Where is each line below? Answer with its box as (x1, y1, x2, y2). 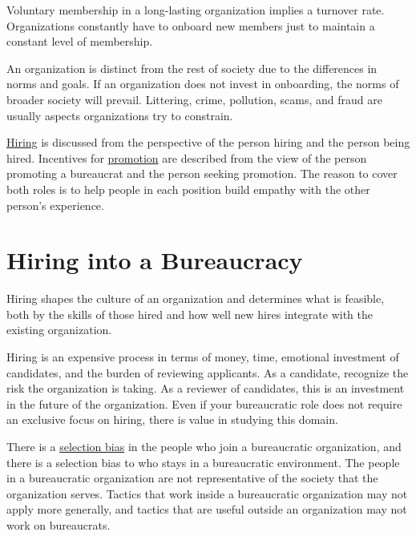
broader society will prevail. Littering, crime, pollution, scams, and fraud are (6, 91, 382, 107)
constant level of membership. (6, 33, 153, 50)
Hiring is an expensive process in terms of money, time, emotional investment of (6, 349, 399, 365)
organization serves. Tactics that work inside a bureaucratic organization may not (6, 485, 408, 502)
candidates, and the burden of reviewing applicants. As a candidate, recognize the (6, 364, 409, 381)
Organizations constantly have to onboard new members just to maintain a (6, 17, 375, 34)
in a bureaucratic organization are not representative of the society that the (6, 470, 378, 486)
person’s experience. (6, 196, 104, 213)
